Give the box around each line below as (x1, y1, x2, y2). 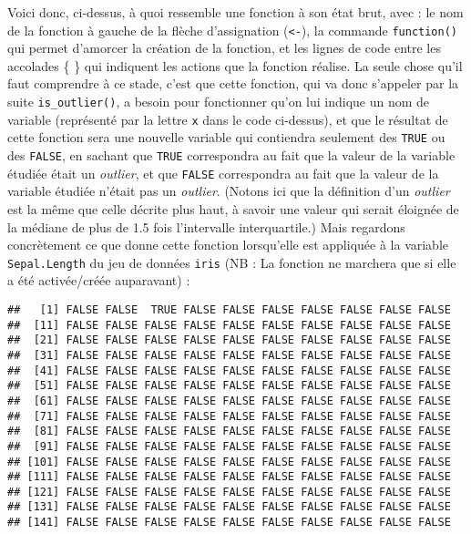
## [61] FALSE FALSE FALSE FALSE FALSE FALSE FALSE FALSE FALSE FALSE (7, 394, 451, 407)
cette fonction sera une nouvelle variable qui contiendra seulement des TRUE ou (7, 128, 445, 147)
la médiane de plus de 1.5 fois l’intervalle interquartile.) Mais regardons (7, 217, 405, 236)
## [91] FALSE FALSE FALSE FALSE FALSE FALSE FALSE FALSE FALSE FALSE (7, 439, 451, 453)
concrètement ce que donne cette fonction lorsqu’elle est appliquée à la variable (7, 235, 449, 254)
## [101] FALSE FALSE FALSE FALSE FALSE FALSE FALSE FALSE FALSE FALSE (7, 455, 451, 468)
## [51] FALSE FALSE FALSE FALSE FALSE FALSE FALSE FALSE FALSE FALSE (7, 379, 451, 393)
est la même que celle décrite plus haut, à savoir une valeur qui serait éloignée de (7, 199, 459, 218)
